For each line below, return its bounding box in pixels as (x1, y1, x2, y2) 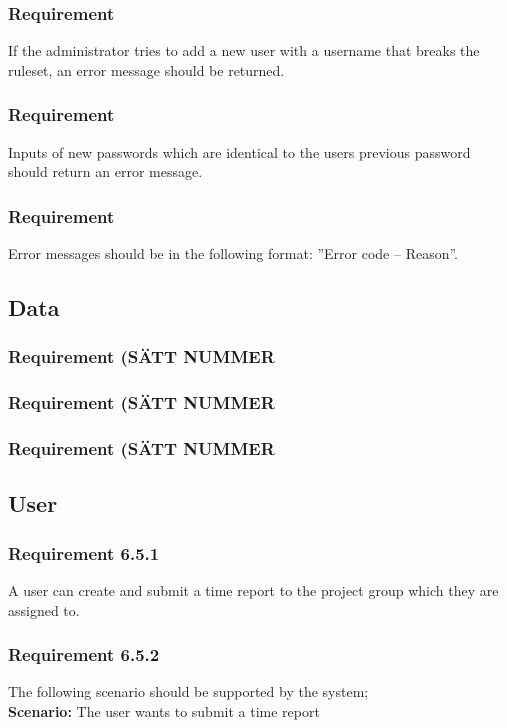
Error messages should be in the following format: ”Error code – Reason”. (8, 243, 459, 264)
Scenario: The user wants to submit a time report (8, 700, 320, 721)
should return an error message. (8, 161, 203, 182)
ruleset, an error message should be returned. (8, 59, 285, 80)
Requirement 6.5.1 (8, 540, 160, 565)
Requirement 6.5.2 (8, 642, 160, 667)
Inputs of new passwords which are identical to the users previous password (8, 141, 471, 162)
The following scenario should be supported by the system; (8, 681, 369, 702)
